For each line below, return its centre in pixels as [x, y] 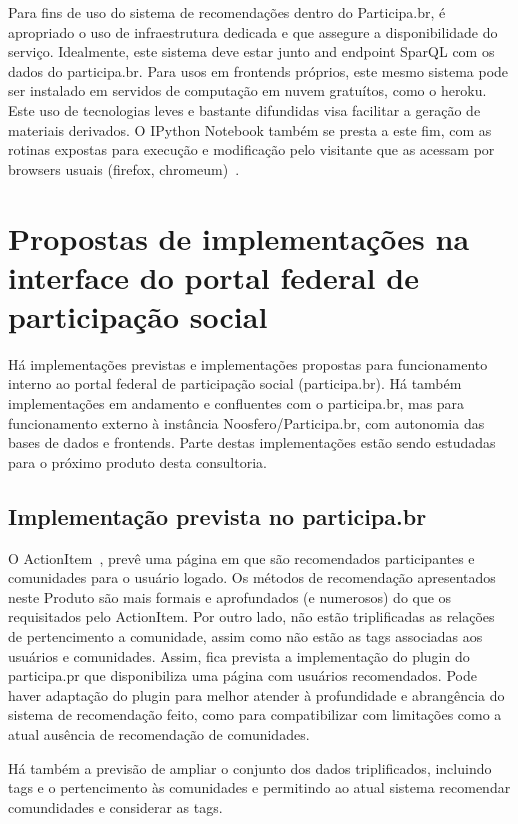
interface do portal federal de [213, 276]
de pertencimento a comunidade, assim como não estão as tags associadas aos [245, 635]
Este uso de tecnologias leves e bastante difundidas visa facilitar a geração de [244, 109]
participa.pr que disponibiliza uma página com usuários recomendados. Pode [242, 675]
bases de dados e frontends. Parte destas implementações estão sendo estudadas [252, 442]
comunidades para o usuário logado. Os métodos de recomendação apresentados [252, 577]
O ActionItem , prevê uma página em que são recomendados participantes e [241, 557]
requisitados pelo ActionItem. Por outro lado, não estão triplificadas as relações [251, 616]
